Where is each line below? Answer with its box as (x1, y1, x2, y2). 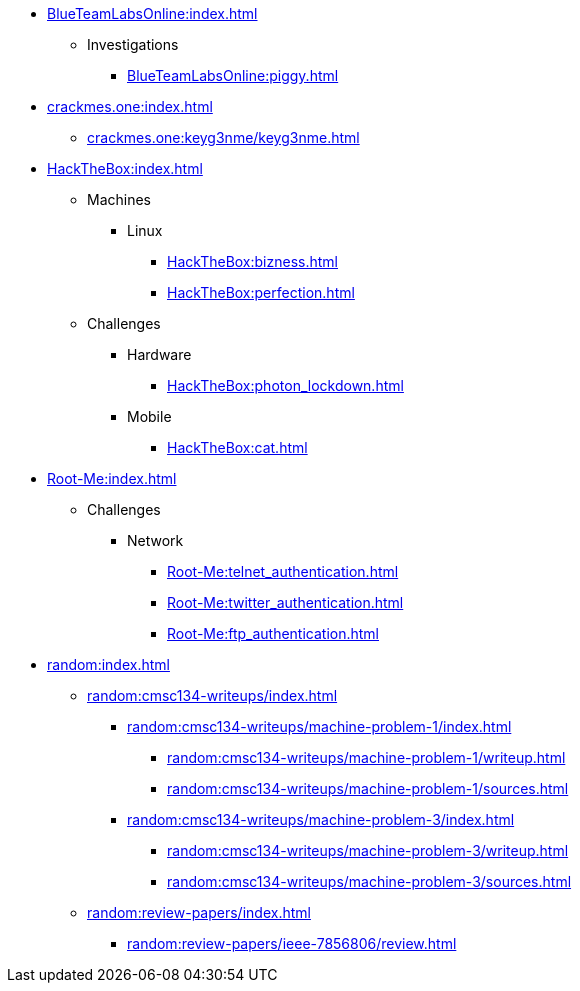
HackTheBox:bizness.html (167, 253, 339, 270)
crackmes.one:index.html (47, 98, 213, 115)
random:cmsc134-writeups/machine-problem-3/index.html (127, 811, 515, 828)
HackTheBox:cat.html (167, 439, 308, 456)
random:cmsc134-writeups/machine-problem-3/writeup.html (167, 842, 569, 859)
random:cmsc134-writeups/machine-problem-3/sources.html (167, 873, 572, 890)
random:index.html (47, 656, 170, 673)
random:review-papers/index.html (87, 904, 311, 921)
